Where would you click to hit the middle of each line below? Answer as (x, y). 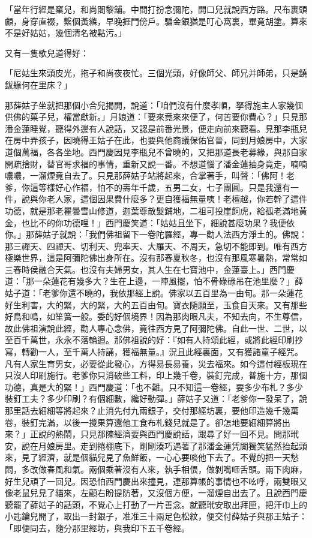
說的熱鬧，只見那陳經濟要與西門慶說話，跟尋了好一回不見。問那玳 (168, 434)
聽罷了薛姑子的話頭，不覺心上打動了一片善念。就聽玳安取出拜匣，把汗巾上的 (156, 504)
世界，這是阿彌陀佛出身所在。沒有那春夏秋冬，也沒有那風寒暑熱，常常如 (164, 258)
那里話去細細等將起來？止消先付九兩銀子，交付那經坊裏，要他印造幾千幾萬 (152, 410)
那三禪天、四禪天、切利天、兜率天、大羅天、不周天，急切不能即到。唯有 (148, 246)
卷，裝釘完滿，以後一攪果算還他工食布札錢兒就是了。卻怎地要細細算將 (143, 422)
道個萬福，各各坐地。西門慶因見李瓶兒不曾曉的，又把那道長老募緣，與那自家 (156, 151)
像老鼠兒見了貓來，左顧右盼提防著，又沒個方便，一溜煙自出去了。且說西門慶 (156, 493)
